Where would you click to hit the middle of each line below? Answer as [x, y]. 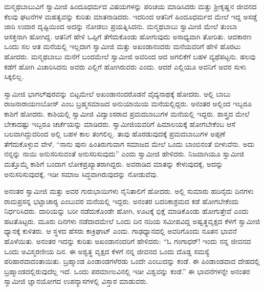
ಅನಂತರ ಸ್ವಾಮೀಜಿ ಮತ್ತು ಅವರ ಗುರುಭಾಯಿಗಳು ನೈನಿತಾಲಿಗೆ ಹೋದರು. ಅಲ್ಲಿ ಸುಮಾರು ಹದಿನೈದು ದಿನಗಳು [129, 191]
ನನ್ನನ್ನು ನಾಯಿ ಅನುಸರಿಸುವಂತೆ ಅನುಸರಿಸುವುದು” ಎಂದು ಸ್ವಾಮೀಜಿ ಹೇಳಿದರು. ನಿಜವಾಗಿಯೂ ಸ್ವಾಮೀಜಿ [124, 154]
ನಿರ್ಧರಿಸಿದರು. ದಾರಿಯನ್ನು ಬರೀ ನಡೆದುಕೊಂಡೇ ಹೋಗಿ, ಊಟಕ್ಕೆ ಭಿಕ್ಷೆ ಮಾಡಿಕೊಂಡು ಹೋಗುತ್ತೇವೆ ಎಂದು [126, 211]
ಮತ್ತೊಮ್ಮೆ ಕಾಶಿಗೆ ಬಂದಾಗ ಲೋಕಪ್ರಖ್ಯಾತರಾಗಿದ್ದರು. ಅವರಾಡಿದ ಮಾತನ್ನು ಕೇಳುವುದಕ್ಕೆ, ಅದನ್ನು [114, 163]
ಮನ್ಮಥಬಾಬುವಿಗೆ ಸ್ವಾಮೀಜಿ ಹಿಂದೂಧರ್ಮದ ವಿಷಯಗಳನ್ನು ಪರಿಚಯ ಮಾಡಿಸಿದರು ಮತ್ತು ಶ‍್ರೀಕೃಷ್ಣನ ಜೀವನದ [130, 6]
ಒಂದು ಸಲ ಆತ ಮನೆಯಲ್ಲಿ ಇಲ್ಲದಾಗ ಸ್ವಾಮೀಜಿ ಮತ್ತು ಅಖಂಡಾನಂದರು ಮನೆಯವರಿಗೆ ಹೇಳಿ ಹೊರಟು [123, 46]
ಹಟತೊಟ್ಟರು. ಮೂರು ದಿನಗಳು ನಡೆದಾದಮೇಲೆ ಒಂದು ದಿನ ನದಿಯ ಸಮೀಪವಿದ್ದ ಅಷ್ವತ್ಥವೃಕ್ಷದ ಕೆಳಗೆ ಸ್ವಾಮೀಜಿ [132, 221]
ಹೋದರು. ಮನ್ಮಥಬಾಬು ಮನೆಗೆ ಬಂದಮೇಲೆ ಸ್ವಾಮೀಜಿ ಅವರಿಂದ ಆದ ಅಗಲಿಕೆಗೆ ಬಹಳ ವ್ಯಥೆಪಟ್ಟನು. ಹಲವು [130, 56]
